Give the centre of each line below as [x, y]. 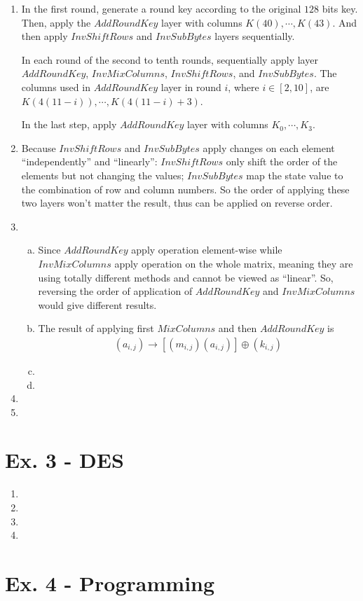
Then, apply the [56, 22]
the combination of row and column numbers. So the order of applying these [185, 189]
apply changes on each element [269, 147]
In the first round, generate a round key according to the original [161, 8]
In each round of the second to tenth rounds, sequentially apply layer [170, 59]
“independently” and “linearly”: [89, 161]
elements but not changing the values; [103, 175]
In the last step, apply [69, 124]
